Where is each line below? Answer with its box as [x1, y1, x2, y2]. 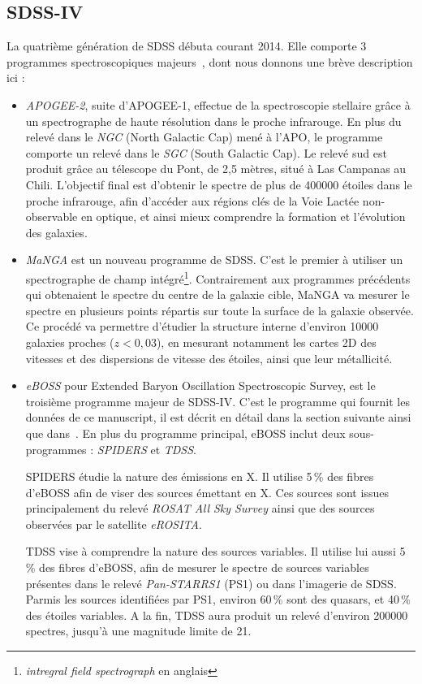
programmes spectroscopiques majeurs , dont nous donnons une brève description [6, 53, 413, 70]
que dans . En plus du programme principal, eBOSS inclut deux [25, 424, 346, 441]
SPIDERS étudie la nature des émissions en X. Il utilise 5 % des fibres [25, 468, 374, 485]
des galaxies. [25, 223, 88, 240]
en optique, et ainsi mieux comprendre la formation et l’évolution [80, 208, 406, 225]
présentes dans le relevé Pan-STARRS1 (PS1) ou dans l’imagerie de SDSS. [25, 574, 397, 591]
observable [25, 208, 78, 225]
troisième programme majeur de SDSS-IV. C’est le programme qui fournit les [25, 392, 410, 409]
